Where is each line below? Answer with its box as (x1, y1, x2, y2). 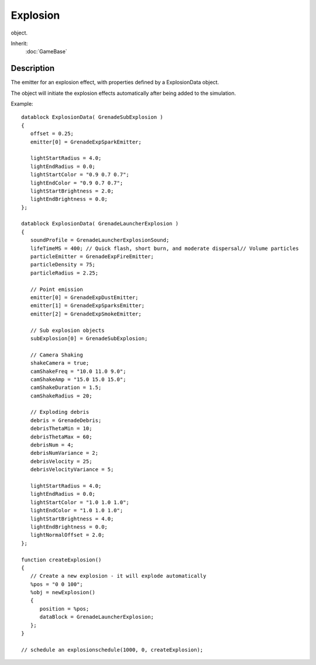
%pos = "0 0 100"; (30, 581, 83, 588)
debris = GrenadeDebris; (30, 417, 102, 424)
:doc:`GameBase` (25, 48, 67, 55)
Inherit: (11, 40, 28, 47)
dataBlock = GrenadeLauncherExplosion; (39, 613, 154, 621)
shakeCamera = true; (30, 360, 90, 366)
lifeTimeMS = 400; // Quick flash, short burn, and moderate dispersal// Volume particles (30, 245, 299, 252)
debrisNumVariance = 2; (30, 450, 99, 457)
